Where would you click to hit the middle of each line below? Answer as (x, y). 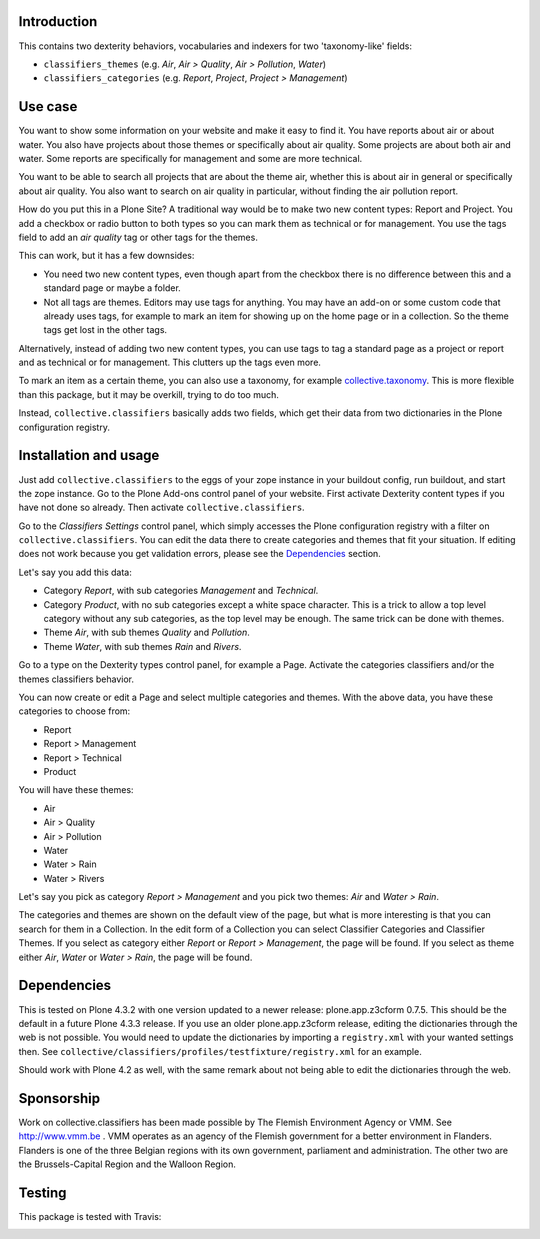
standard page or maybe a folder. (112, 288)
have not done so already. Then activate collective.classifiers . (161, 507)
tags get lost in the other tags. (105, 330)
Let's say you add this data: (75, 572)
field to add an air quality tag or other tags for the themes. (138, 237)
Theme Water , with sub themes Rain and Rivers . (142, 646)
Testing (42, 1193)
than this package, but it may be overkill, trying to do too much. (149, 394)
